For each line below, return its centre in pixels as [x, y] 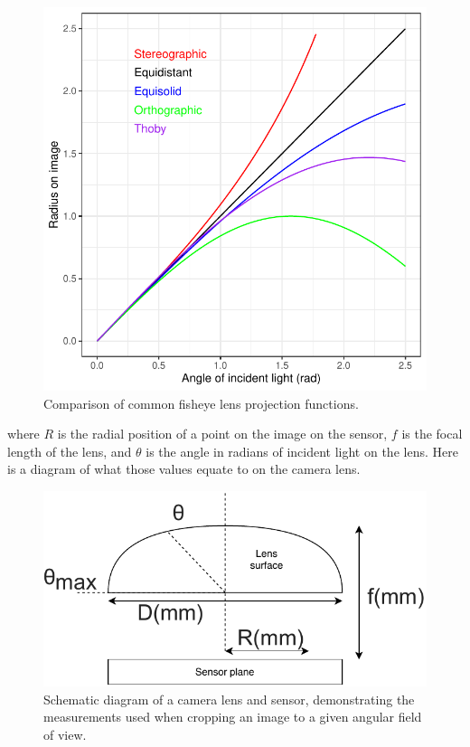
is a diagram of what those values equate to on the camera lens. [184, 469]
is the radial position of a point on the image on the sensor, [222, 434]
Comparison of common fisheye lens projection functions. [201, 403]
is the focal [432, 434]
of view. [65, 735]
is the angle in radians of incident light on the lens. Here [302, 451]
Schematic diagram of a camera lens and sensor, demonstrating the [229, 699]
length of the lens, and [70, 451]
